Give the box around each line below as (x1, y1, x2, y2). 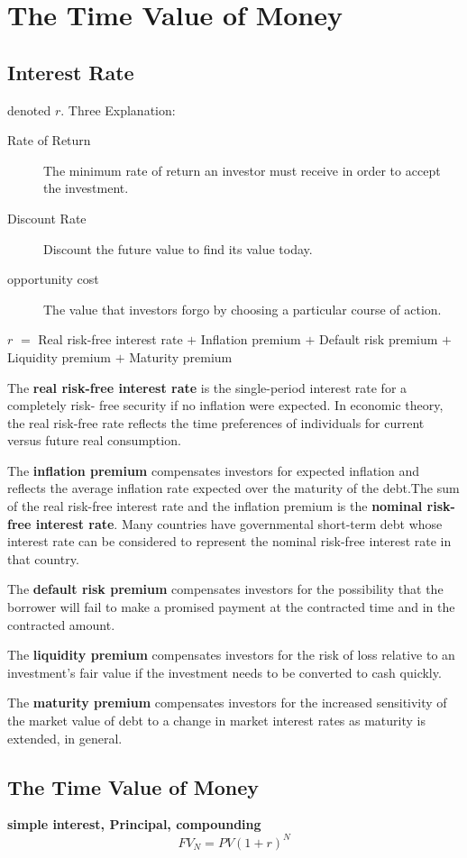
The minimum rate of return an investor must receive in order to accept (43, 160, 441, 179)
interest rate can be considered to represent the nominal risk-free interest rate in (7, 532, 452, 551)
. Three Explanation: (60, 100, 176, 119)
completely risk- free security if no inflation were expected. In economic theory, (7, 396, 444, 415)
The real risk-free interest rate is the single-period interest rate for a (7, 378, 407, 397)
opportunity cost (7, 269, 99, 288)
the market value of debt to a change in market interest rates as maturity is (7, 711, 426, 730)
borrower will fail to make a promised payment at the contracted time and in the (7, 598, 455, 616)
